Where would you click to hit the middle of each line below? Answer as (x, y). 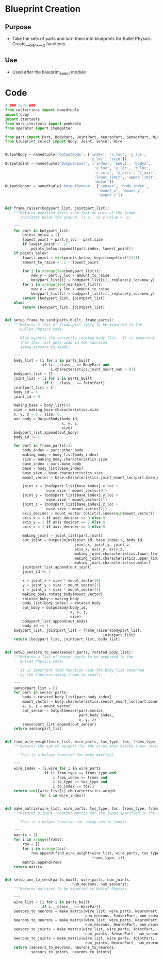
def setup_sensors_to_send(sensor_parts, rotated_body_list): (69, 653)
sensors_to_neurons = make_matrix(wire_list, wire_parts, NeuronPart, (87, 911)
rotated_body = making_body (51, 599)
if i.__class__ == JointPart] (74, 383)
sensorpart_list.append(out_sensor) (59, 724)
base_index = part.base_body (52, 464)
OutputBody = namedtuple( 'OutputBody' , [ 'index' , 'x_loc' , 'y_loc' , (76, 155)
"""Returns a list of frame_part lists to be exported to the (78, 325)
